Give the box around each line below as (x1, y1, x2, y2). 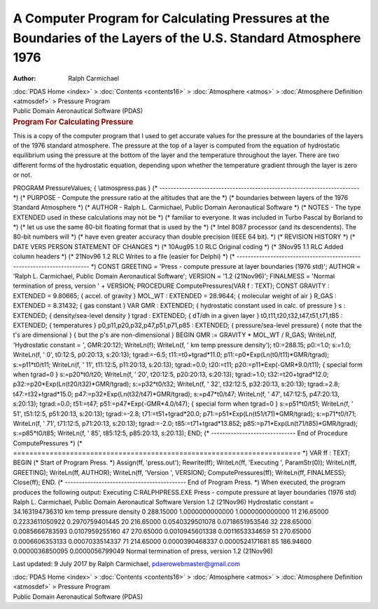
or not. (13, 170, 32, 179)
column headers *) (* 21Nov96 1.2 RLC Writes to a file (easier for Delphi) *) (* (13, 253, 235, 261)
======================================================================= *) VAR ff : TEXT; (13, 449, 350, 457)
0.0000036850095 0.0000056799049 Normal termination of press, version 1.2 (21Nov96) (13, 547, 273, 555)
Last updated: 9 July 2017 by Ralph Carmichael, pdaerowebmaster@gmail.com (13, 560, 241, 568)
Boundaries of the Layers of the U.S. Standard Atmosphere (13, 30, 361, 46)
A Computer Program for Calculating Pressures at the (13, 11, 330, 26)
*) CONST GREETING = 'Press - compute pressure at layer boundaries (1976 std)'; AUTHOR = (90, 262, 361, 270)
